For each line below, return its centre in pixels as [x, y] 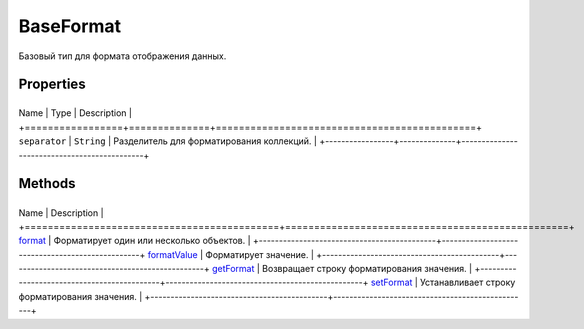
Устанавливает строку [468, 282]
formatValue [173, 254]
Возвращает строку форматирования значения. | [367, 269]
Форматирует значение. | [260, 254]
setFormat [391, 282]
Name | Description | [61, 212]
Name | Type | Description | [75, 113]
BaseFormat [70, 26]
